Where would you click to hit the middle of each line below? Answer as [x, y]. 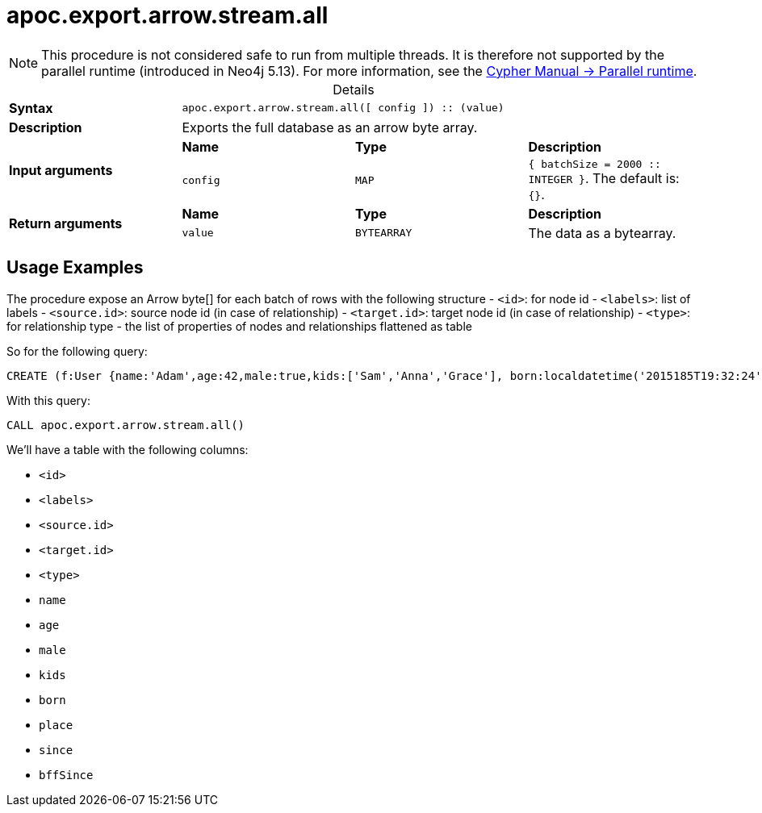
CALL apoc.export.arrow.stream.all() [126, 425]
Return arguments [66, 223]
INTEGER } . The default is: [604, 178]
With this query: [48, 400]
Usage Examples [75, 268]
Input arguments [61, 171]
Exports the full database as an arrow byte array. [330, 127]
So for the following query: [77, 351]
